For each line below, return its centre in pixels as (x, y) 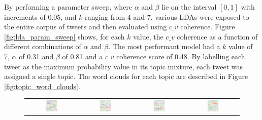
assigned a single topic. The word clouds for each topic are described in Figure (126, 76)
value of (241, 46)
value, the (148, 36)
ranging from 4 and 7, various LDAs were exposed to (167, 16)
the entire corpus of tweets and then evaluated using (86, 27)
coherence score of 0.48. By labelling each (181, 56)
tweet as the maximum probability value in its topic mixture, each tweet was (124, 66)
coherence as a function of (217, 36)
